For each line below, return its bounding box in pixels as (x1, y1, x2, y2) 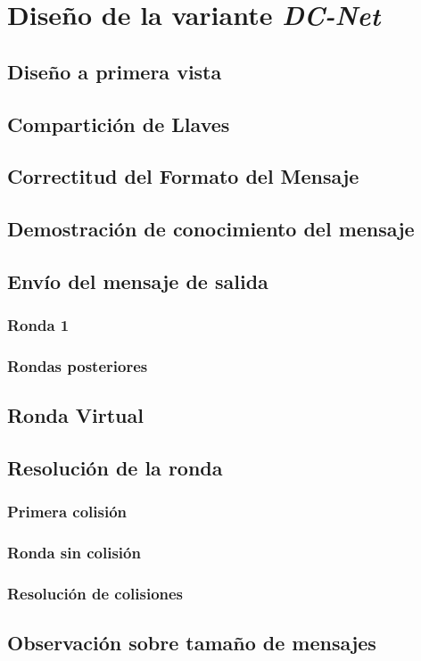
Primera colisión (7, 500, 127, 523)
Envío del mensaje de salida (7, 267, 268, 294)
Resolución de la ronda (7, 454, 223, 482)
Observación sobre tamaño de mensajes (7, 629, 376, 657)
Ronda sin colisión (7, 541, 141, 564)
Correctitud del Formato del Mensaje (7, 162, 359, 190)
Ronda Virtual (7, 401, 144, 429)
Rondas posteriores (7, 355, 148, 377)
